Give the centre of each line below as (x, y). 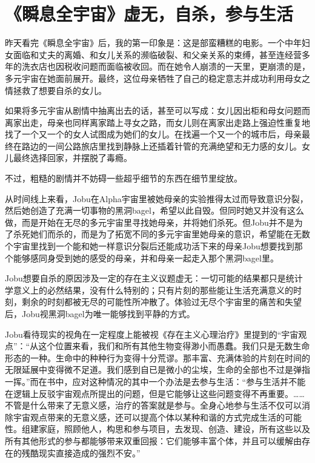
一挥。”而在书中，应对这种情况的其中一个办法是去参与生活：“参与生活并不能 (155, 381)
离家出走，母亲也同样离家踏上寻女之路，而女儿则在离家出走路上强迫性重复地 (157, 122)
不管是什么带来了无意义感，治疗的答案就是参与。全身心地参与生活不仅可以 (153, 405)
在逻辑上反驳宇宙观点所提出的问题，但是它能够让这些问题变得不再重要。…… (155, 393)
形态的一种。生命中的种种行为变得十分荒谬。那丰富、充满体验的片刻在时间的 (157, 357)
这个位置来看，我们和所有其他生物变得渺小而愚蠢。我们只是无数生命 (174, 346)
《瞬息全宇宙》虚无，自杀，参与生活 (149, 14)
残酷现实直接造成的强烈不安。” (81, 452)
